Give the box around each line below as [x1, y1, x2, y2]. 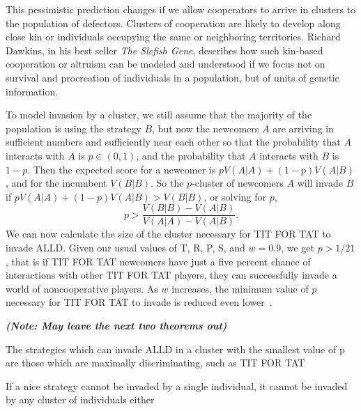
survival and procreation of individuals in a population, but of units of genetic [6, 70, 339, 84]
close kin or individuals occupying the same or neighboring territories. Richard [6, 29, 341, 44]
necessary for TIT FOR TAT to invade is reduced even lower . [6, 295, 272, 309]
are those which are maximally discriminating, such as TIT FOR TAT [6, 355, 305, 370]
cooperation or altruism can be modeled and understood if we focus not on [6, 56, 325, 71]
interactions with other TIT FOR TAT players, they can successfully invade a [6, 267, 337, 282]
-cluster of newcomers [192, 176, 284, 190]
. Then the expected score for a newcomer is [27, 162, 216, 176]
